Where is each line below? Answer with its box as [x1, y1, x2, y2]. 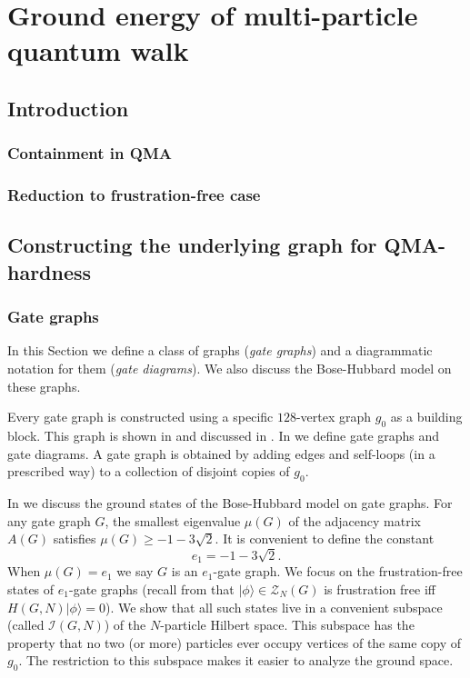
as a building [390, 407, 463, 426]
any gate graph [7, 511, 91, 530]
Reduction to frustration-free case [7, 184, 261, 206]
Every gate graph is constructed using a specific [7, 407, 274, 426]
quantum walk [7, 32, 189, 69]
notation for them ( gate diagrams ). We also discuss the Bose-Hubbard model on [7, 359, 452, 378]
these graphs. [7, 376, 81, 395]
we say [116, 562, 154, 581]
